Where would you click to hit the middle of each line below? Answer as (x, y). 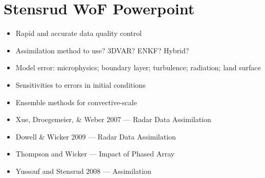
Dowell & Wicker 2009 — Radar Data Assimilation (96, 136)
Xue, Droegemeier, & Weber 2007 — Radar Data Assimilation (113, 119)
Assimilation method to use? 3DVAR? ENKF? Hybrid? (102, 50)
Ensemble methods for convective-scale (76, 102)
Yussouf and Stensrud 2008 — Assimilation (83, 171)
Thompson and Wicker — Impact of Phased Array (95, 154)
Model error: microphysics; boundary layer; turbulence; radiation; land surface (138, 67)
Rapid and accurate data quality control (79, 33)
